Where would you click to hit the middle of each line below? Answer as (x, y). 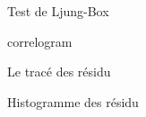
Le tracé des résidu (59, 72)
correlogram (40, 41)
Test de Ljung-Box (58, 11)
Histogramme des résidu (73, 101)
